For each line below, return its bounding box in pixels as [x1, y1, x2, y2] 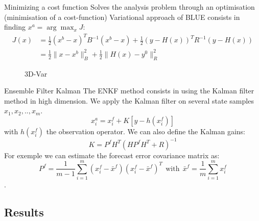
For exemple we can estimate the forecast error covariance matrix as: [4, 150, 220, 160]
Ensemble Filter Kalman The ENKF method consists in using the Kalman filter [4, 85, 254, 96]
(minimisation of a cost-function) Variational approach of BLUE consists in [4, 11, 240, 22]
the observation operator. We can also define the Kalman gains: [46, 126, 245, 137]
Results [4, 204, 44, 220]
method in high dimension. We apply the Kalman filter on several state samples [4, 95, 254, 106]
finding [4, 21, 26, 32]
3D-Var [25, 68, 48, 79]
